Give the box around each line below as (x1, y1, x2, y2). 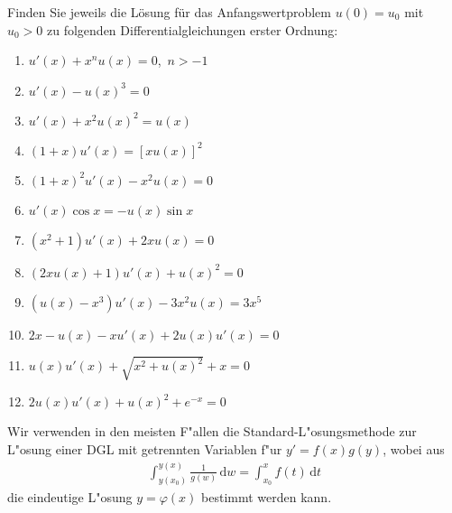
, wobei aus (383, 439, 445, 458)
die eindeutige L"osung (7, 487, 133, 506)
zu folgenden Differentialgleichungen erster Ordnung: (47, 20, 338, 39)
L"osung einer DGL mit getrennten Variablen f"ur (7, 439, 282, 458)
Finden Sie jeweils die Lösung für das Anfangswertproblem (7, 3, 332, 21)
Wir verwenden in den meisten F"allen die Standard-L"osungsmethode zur (7, 422, 417, 441)
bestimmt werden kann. (201, 487, 332, 506)
